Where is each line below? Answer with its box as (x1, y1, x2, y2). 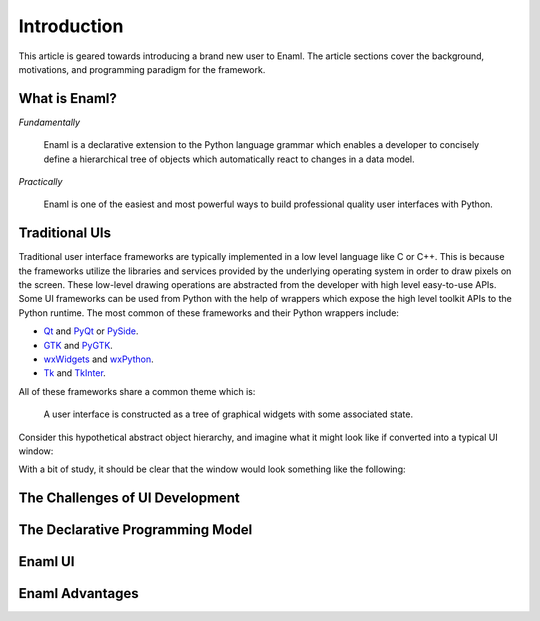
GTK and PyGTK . (43, 339, 114, 351)
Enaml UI (18, 553, 75, 570)
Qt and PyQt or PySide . (43, 325, 139, 337)
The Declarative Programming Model (18, 521, 253, 539)
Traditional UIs (18, 225, 112, 242)
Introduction (18, 15, 124, 37)
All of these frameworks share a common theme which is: (18, 385, 256, 397)
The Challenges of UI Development (18, 490, 240, 507)
